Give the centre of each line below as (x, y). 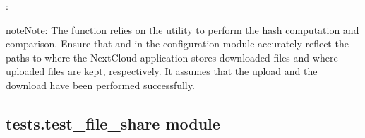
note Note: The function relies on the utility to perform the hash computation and (182, 29)
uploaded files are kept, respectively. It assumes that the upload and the (162, 71)
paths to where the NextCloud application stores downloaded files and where (172, 57)
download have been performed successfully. (100, 85)
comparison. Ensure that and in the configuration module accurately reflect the (177, 44)
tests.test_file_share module (113, 123)
